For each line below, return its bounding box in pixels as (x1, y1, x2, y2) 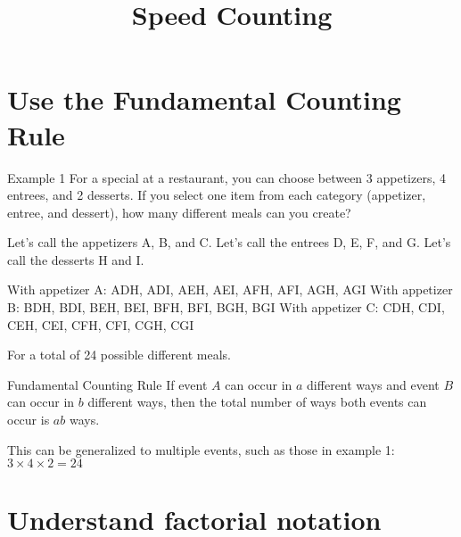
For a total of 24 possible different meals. (7, 345, 231, 364)
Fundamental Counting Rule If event (7, 375, 208, 393)
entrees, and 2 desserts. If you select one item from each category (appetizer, (7, 186, 426, 204)
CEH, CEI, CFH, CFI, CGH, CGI (7, 315, 194, 334)
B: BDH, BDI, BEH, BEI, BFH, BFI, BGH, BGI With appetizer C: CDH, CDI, (7, 298, 445, 317)
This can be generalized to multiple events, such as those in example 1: (7, 440, 395, 459)
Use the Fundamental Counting (7, 81, 401, 118)
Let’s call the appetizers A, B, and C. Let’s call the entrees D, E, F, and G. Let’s (7, 233, 451, 252)
